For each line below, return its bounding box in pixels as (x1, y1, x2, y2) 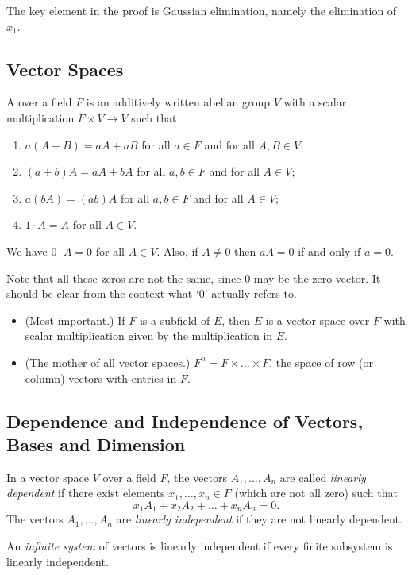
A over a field (6, 94, 72, 110)
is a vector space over (265, 311, 370, 328)
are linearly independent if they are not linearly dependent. (116, 511, 402, 527)
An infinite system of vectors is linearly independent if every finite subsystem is (6, 537, 393, 554)
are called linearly (279, 469, 366, 485)
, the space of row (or (269, 353, 373, 370)
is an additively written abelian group (86, 94, 271, 110)
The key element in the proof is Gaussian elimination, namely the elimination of (6, 2, 397, 18)
